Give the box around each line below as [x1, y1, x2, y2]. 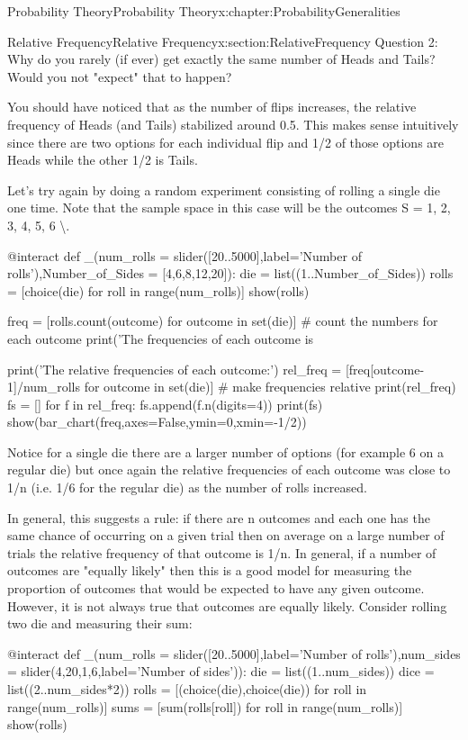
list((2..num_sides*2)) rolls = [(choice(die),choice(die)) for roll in [7, 680, 367, 698]
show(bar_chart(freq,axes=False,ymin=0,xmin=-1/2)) [7, 412, 307, 431]
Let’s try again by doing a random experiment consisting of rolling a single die [7, 180, 440, 199]
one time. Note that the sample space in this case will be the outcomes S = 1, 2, [7, 198, 451, 217]
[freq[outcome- [345, 359, 425, 378]
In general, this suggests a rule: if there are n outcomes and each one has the [7, 508, 430, 527]
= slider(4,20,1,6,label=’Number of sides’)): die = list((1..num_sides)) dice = [7, 662, 435, 681]
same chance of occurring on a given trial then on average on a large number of [7, 526, 445, 545]
